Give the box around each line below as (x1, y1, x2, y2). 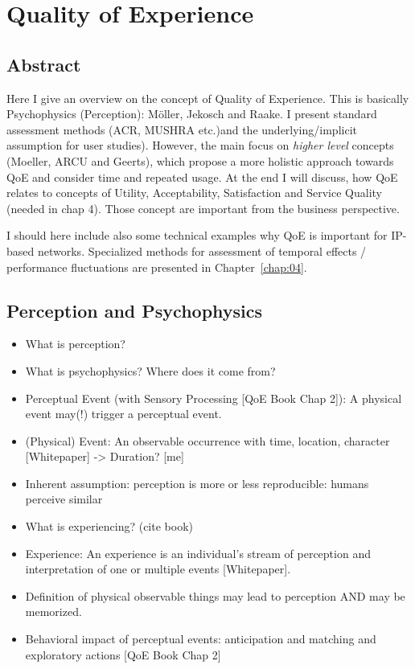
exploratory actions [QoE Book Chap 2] (25, 646, 221, 663)
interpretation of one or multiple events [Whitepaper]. (25, 560, 291, 577)
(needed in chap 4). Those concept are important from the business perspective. (6, 199, 400, 216)
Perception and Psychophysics (6, 298, 263, 322)
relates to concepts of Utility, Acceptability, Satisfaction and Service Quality (6, 184, 382, 201)
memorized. (25, 603, 82, 620)
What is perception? (25, 335, 125, 352)
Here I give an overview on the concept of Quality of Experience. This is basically (6, 89, 409, 106)
